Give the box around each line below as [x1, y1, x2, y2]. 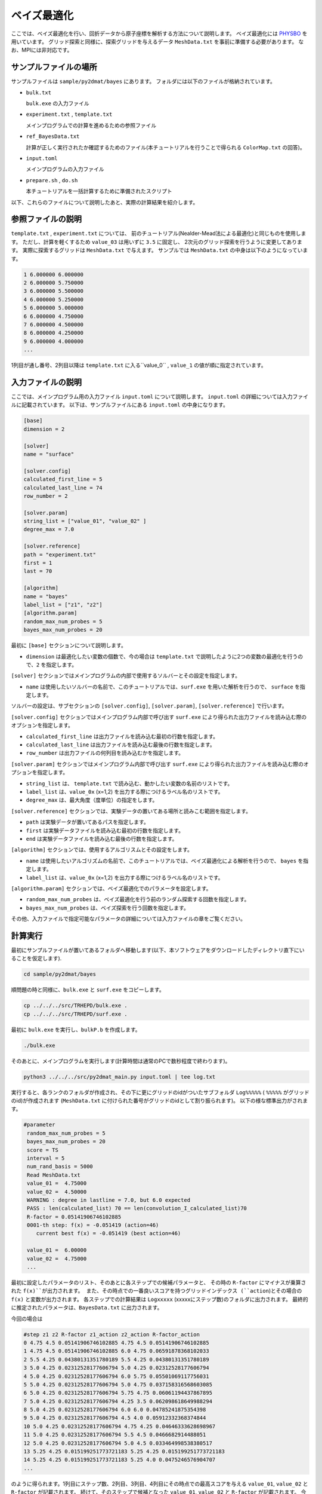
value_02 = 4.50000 [27, 1188, 87, 1195]
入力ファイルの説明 [11, 377, 82, 387]
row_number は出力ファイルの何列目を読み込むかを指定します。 [26, 749, 184, 757]
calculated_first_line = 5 [23, 476, 103, 483]
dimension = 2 [23, 425, 65, 433]
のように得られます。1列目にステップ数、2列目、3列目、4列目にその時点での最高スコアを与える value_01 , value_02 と [11, 1480, 308, 1487]
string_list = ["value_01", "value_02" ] [23, 518, 147, 525]
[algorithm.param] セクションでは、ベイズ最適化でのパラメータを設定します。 [11, 884, 212, 892]
